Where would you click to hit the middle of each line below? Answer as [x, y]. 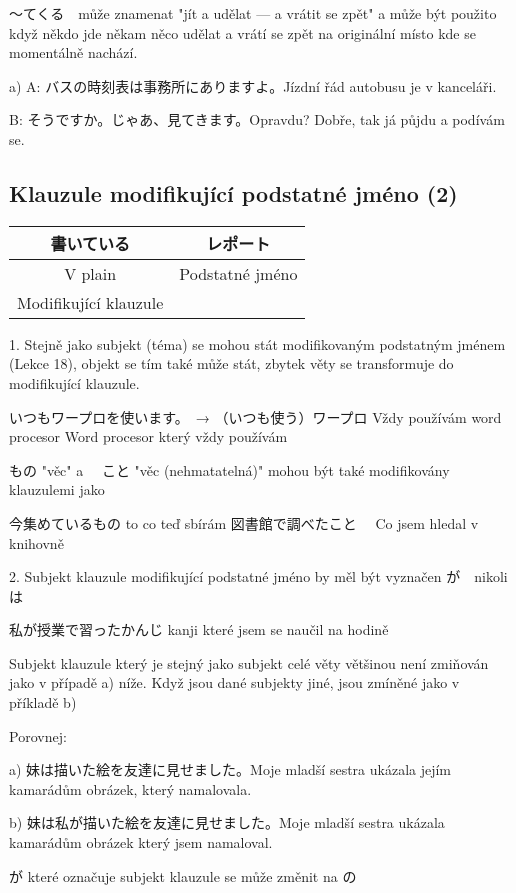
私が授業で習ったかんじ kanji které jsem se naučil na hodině [199, 629]
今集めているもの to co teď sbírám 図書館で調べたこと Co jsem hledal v [244, 522]
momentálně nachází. [73, 52]
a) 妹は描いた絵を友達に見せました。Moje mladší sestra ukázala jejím [230, 769]
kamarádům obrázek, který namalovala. [130, 788]
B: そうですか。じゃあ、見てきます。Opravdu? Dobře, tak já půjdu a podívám [257, 119]
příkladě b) [43, 702]
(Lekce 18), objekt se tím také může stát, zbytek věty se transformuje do [231, 363]
